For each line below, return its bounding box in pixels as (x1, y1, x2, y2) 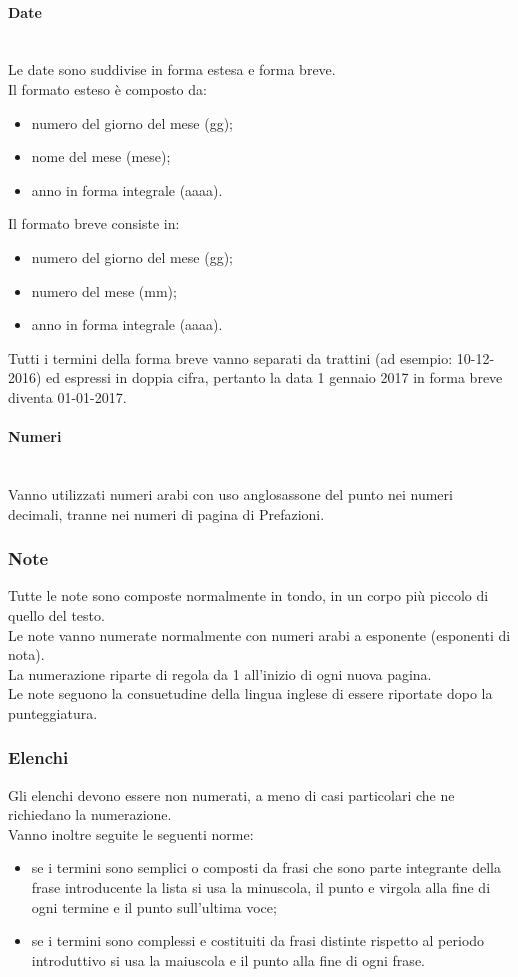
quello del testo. (8, 604, 105, 625)
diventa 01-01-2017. (8, 386, 127, 407)
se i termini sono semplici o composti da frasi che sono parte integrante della (31, 857, 501, 878)
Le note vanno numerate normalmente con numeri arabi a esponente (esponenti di (8, 624, 511, 645)
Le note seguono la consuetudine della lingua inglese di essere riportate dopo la (8, 683, 493, 704)
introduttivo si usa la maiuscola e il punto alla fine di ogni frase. (31, 949, 425, 970)
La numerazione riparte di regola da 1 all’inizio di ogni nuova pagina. (8, 663, 432, 684)
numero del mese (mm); (31, 280, 177, 301)
